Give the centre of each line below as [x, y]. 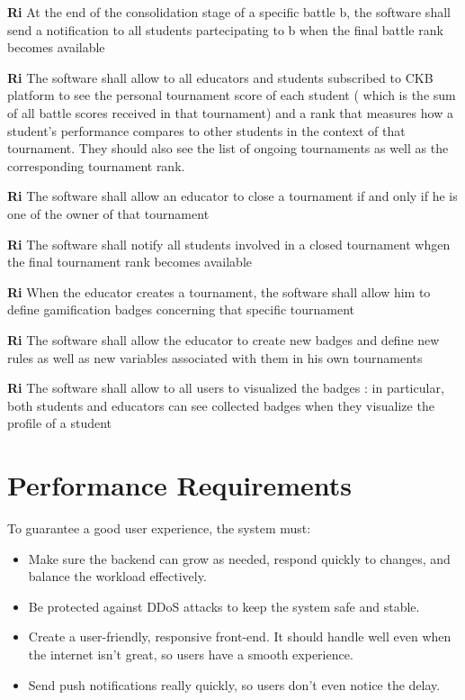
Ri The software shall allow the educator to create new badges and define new [224, 339]
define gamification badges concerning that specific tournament [181, 309]
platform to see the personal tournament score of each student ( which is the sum [232, 95]
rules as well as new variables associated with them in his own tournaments [215, 357]
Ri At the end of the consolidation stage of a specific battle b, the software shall [229, 12]
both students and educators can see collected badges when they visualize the [221, 405]
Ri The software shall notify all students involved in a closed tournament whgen [229, 244]
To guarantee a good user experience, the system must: [159, 528]
